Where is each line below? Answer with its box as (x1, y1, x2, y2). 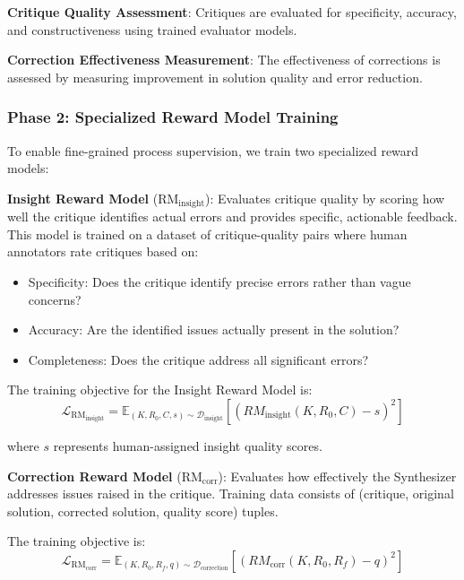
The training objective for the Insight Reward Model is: (7, 380, 313, 399)
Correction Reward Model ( (7, 466, 182, 485)
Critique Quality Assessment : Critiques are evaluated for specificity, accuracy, (7, 3, 457, 21)
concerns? (28, 290, 82, 308)
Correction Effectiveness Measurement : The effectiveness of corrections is (7, 50, 441, 69)
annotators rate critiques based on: (7, 242, 199, 261)
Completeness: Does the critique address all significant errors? (28, 350, 369, 368)
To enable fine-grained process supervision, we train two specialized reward (7, 141, 419, 160)
